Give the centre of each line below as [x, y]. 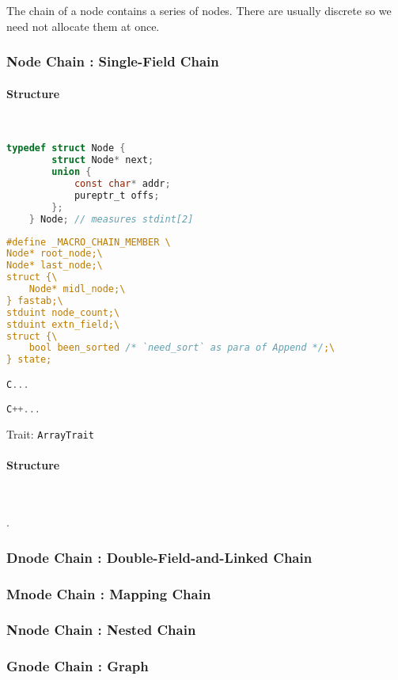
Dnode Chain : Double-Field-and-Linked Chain [159, 557]
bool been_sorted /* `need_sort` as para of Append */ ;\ [182, 348]
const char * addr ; [122, 184]
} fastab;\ [35, 300]
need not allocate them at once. [83, 26]
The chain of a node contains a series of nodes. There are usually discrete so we [199, 10]
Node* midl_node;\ [77, 289]
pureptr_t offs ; [117, 195]
